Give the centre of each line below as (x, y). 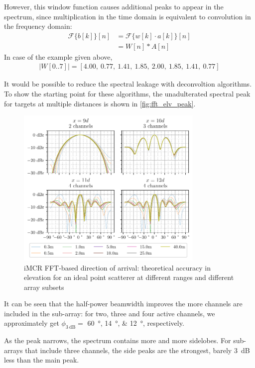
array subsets (44, 287)
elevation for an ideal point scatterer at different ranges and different (129, 277)
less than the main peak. (42, 360)
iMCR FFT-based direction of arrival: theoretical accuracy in (117, 267)
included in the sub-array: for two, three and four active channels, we (110, 313)
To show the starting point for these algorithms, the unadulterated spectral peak (127, 94)
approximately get (32, 323)
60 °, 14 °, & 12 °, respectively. (136, 323)
